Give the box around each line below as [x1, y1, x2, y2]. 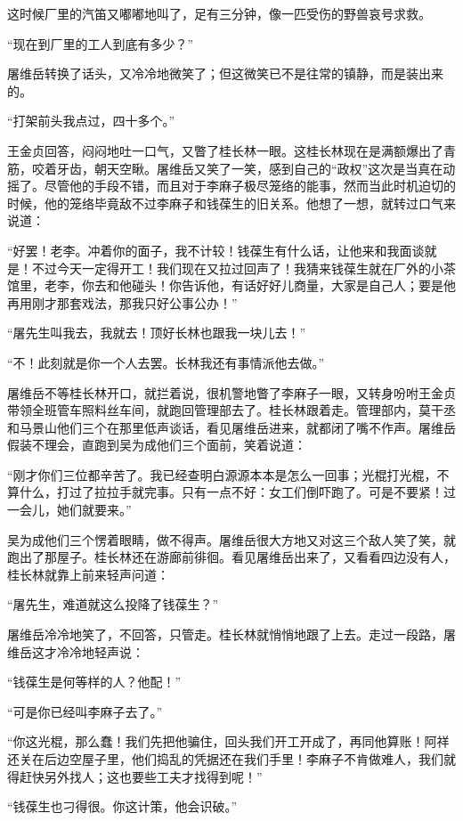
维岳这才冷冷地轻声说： [7, 642, 144, 661]
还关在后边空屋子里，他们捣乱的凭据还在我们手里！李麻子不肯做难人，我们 [7, 750, 443, 768]
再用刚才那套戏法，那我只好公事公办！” [7, 293, 238, 312]
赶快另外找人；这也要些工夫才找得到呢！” [19, 767, 263, 785]
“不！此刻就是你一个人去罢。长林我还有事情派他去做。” [7, 353, 325, 371]
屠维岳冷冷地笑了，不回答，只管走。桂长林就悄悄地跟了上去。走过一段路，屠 [7, 625, 456, 644]
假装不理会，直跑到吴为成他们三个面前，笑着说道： [7, 435, 306, 454]
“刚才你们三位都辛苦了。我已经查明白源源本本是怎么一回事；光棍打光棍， [7, 465, 437, 484]
